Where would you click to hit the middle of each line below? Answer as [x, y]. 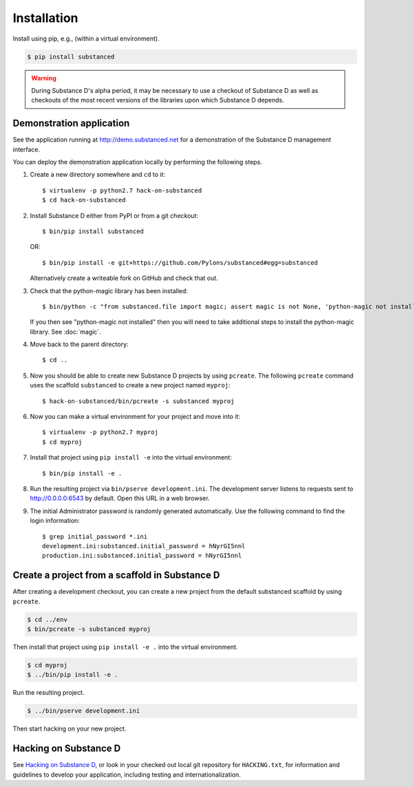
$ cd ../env [47, 619]
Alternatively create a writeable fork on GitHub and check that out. [124, 278]
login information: [55, 521]
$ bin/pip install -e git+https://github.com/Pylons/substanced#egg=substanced [180, 262]
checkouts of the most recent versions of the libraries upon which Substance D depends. [158, 100]
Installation [45, 18]
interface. [27, 149]
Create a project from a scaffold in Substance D [116, 575]
